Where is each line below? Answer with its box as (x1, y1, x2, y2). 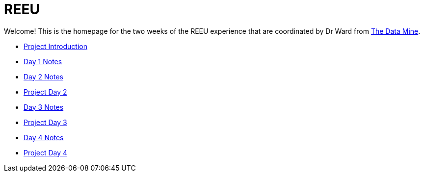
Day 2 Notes (24, 72, 63, 81)
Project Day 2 (24, 87, 67, 96)
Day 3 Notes (24, 102, 64, 111)
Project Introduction (24, 42, 87, 50)
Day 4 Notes (24, 133, 64, 142)
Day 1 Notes (24, 57, 62, 66)
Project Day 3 (24, 118, 67, 126)
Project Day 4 (24, 148, 68, 157)
